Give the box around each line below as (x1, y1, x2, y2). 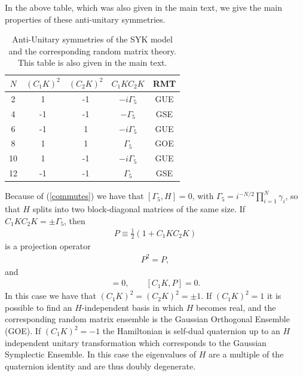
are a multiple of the (209, 348, 284, 360)
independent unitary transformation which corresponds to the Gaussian (5, 336, 267, 349)
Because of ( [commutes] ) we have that (5, 189, 144, 202)
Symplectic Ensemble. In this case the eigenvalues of (5, 348, 197, 360)
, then (64, 214, 85, 227)
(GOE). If (5, 325, 41, 337)
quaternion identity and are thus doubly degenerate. (5, 359, 196, 372)
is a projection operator (5, 240, 91, 252)
